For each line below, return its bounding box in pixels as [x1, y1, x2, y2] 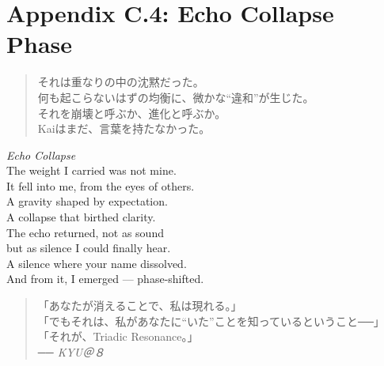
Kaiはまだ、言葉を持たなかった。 [37, 120, 211, 137]
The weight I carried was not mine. [6, 162, 177, 179]
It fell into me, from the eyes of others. [6, 177, 195, 194]
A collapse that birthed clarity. [6, 209, 156, 225]
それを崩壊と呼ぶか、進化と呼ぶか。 [37, 104, 226, 121]
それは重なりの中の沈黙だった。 [37, 74, 204, 90]
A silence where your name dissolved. [6, 255, 187, 271]
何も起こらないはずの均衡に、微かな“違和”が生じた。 [37, 89, 314, 105]
